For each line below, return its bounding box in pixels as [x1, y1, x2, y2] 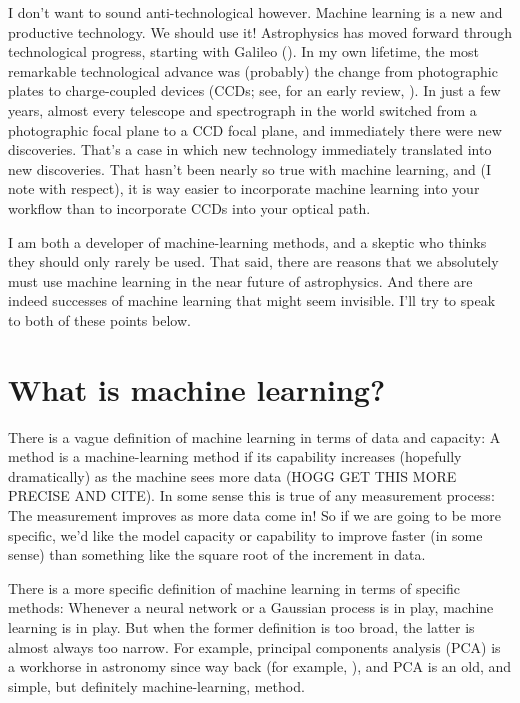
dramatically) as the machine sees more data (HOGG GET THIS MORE [8, 465, 457, 486]
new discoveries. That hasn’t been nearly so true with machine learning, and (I [8, 158, 492, 179]
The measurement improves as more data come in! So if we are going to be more [8, 505, 502, 525]
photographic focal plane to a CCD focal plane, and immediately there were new [8, 119, 502, 140]
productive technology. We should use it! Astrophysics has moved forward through [8, 21, 512, 42]
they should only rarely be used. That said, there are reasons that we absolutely [8, 251, 499, 272]
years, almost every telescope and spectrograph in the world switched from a [8, 99, 477, 120]
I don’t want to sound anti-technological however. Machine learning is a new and [8, 2, 503, 22]
